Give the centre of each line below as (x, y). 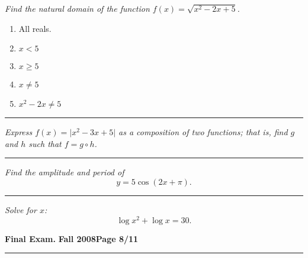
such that (45, 143)
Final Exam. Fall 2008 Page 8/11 (72, 238)
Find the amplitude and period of (65, 172)
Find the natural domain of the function (77, 8)
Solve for (21, 209)
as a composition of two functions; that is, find (203, 132)
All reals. (35, 28)
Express (19, 132)
